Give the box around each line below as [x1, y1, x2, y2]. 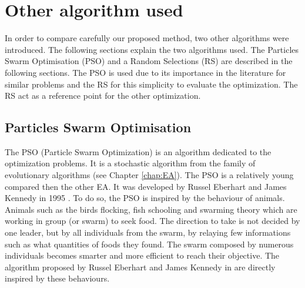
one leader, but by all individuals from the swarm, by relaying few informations [5, 226, 291, 239]
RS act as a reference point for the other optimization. [5, 89, 201, 102]
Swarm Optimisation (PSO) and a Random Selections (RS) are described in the [5, 55, 293, 67]
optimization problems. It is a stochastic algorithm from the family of [5, 157, 256, 169]
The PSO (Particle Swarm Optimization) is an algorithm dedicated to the [5, 145, 272, 158]
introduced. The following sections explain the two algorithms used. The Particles [5, 43, 299, 55]
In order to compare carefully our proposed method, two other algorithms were [5, 32, 289, 44]
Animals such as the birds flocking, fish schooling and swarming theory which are [5, 203, 297, 215]
